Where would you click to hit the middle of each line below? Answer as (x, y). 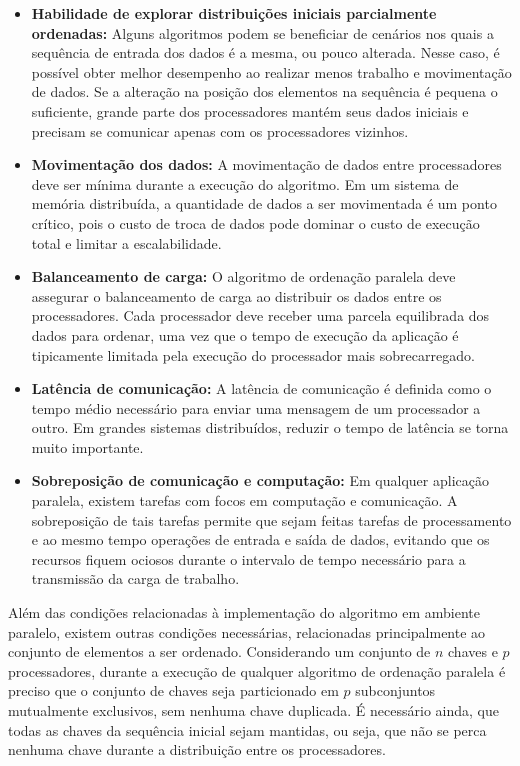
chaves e (473, 651)
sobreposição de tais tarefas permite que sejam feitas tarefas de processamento (271, 519)
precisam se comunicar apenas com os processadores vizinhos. (220, 130)
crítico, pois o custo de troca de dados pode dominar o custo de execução (255, 222)
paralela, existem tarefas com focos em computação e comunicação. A (244, 500)
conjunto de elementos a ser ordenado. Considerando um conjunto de (219, 651)
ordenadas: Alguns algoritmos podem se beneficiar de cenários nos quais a (262, 32)
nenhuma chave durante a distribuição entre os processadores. (197, 749)
